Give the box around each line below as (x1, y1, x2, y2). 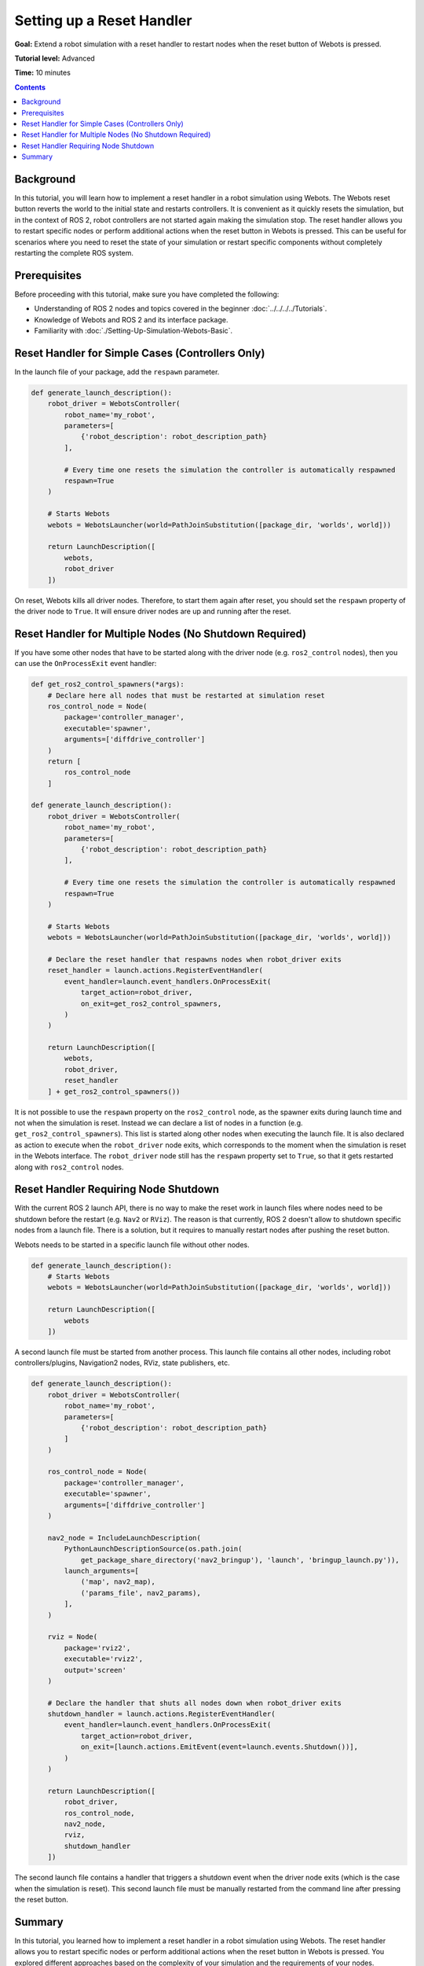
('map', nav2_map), (80, 1578, 156, 1586)
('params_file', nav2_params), (80, 1589, 202, 1597)
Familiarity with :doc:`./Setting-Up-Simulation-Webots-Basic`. (34, 326, 233, 335)
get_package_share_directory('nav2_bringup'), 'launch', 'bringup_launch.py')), (80, 1555, 400, 1564)
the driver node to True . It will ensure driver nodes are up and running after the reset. (14, 606, 291, 616)
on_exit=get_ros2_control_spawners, (80, 999, 222, 1008)
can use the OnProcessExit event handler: (14, 659, 157, 668)
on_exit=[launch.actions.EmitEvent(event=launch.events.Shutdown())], (80, 1743, 359, 1751)
